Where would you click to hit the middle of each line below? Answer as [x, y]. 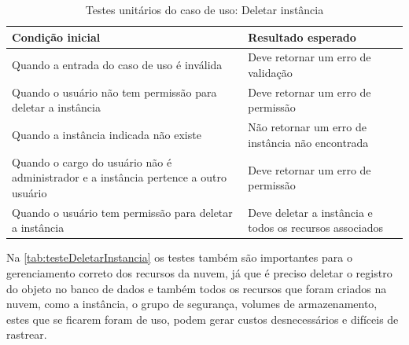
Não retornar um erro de [307, 127]
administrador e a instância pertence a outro [119, 177]
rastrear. [27, 334]
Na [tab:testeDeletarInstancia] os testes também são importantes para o [179, 257]
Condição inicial [56, 37]
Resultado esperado [302, 37]
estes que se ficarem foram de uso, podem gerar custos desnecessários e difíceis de [203, 319]
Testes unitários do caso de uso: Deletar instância [204, 9]
